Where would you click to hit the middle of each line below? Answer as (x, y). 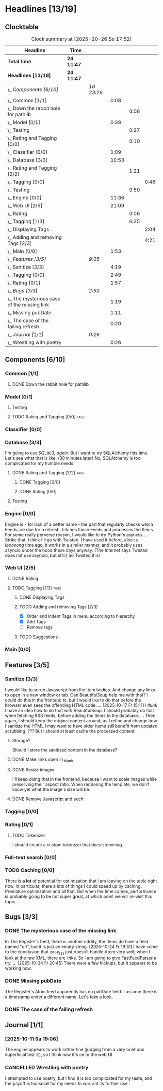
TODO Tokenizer (29, 835)
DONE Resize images (33, 770)
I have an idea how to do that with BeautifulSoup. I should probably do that (80, 710)
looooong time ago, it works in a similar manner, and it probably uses (74, 545)
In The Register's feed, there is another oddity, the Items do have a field (77, 941)
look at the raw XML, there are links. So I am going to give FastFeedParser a (81, 958)
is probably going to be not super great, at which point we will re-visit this (79, 896)
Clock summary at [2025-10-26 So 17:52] (81, 39)
